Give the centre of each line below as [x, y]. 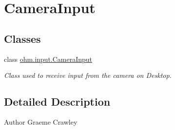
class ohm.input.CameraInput [48, 59]
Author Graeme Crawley [41, 121]
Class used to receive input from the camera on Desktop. [88, 75]
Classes [22, 38]
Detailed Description [57, 102]
